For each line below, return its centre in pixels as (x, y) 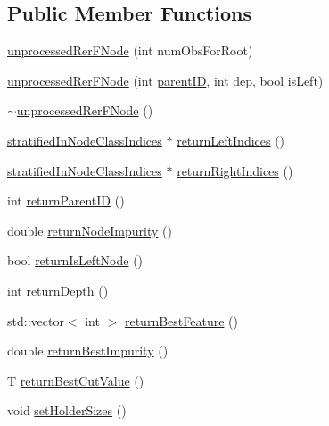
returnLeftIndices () (231, 140)
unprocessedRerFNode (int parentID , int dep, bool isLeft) (165, 80)
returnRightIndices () (235, 170)
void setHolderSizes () (67, 410)
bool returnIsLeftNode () (75, 260)
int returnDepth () (58, 290)
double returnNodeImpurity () (90, 230)
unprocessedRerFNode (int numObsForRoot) (130, 50)
